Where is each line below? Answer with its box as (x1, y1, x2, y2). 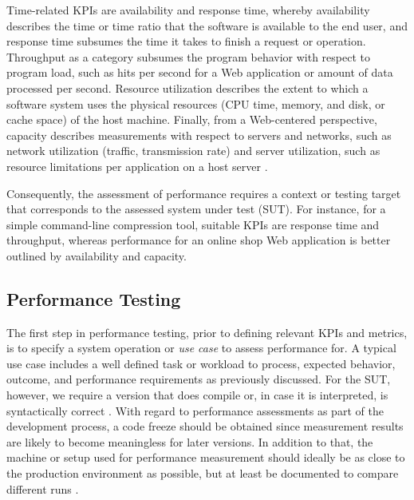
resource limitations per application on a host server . (6, 157, 268, 174)
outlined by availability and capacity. (6, 247, 187, 264)
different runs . (6, 480, 79, 497)
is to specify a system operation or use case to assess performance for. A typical (6, 339, 396, 356)
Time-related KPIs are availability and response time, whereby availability (6, 2, 370, 18)
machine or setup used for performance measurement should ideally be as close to (6, 449, 405, 466)
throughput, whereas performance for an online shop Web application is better (6, 232, 391, 248)
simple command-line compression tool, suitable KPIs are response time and (6, 216, 380, 232)
